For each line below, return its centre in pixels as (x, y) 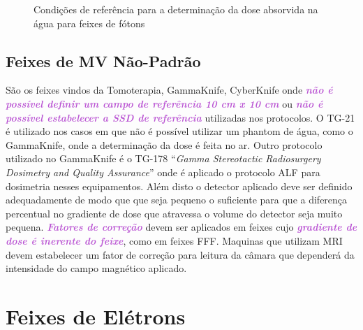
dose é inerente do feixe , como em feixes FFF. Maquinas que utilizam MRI (174, 240)
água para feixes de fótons (89, 23)
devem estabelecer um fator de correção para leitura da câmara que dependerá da (180, 254)
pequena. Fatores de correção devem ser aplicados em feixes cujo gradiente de (181, 227)
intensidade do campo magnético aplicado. (96, 268)
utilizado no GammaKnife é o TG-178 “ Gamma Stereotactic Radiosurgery (163, 158)
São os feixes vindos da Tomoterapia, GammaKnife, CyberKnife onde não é (169, 90)
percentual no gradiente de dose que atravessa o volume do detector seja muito (174, 213)
